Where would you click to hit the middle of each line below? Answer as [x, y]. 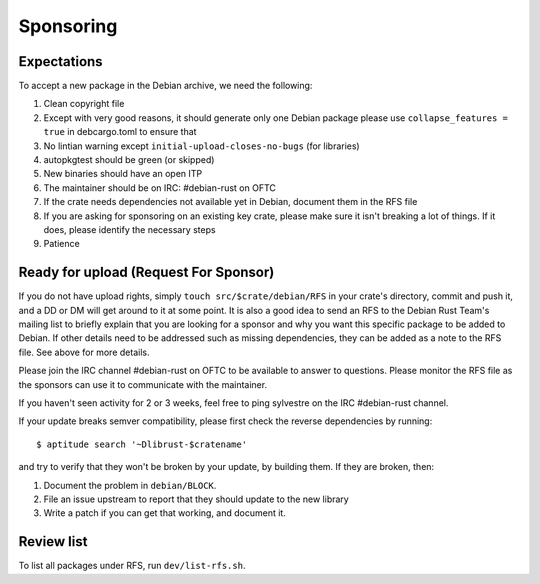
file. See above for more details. [84, 352]
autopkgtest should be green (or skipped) [129, 160]
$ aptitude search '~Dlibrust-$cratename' [142, 444]
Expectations [61, 61]
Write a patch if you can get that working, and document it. [165, 513]
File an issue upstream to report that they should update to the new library [196, 499]
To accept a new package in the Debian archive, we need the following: [165, 86]
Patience [61, 244]
